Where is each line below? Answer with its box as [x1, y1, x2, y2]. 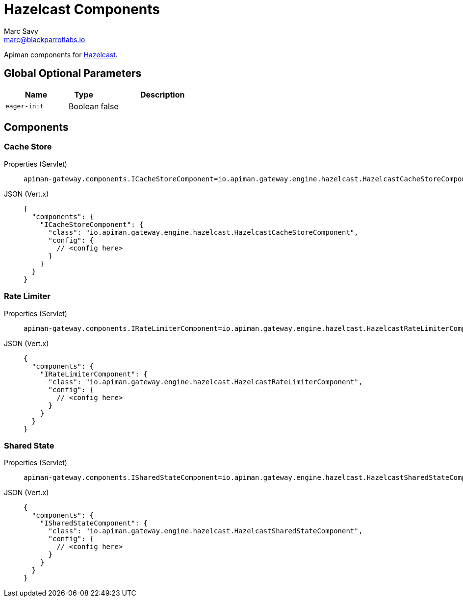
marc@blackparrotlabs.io [4, 35, 85, 44]
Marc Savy [4, 26, 38, 35]
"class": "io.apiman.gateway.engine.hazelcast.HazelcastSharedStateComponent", [48, 527, 363, 535]
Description [140, 89, 185, 100]
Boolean [68, 101, 99, 111]
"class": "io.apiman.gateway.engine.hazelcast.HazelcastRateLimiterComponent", [48, 377, 363, 386]
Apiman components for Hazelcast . [4, 50, 118, 59]
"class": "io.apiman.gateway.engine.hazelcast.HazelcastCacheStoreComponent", [48, 228, 359, 236]
